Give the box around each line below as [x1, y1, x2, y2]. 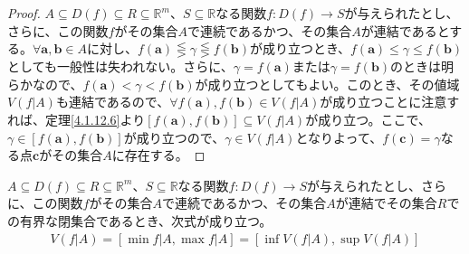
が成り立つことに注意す [320, 92, 460, 111]
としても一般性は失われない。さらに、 [7, 57, 234, 76]
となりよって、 [295, 127, 383, 146]
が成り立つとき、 [249, 39, 351, 58]
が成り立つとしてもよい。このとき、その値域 [195, 74, 460, 93]
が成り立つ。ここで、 [305, 109, 432, 128]
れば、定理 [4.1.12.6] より [7, 109, 146, 128]
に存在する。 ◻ [111, 146, 206, 165]
